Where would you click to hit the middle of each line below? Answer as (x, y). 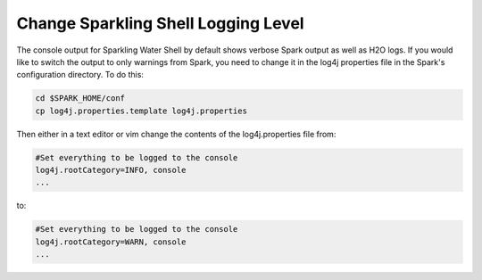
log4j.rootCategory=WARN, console (111, 242)
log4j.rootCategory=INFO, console (111, 170)
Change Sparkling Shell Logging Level (160, 23)
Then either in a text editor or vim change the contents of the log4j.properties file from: (176, 134)
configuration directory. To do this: (80, 75)
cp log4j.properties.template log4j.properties (141, 111)
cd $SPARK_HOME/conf (80, 99)
